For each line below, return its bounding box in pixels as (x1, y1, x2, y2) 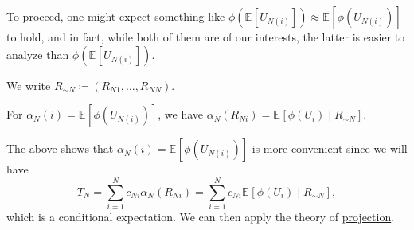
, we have (158, 106, 204, 123)
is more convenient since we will (252, 140, 408, 157)
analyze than (6, 45, 69, 62)
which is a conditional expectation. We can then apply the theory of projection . (6, 208, 395, 224)
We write (6, 76, 51, 93)
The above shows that (6, 140, 114, 157)
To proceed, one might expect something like (6, 8, 225, 24)
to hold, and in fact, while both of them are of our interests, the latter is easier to (6, 29, 405, 45)
